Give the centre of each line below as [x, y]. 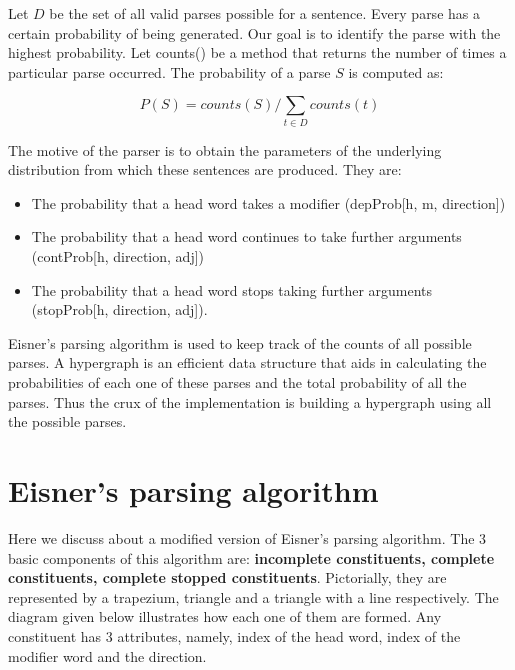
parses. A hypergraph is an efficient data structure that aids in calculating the [247, 362]
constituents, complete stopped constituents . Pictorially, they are [227, 577]
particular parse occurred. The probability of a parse [169, 71]
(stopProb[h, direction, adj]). [119, 309]
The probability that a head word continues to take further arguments [246, 236]
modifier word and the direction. [107, 655]
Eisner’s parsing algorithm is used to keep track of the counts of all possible [240, 342]
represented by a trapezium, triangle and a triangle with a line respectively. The [253, 596]
